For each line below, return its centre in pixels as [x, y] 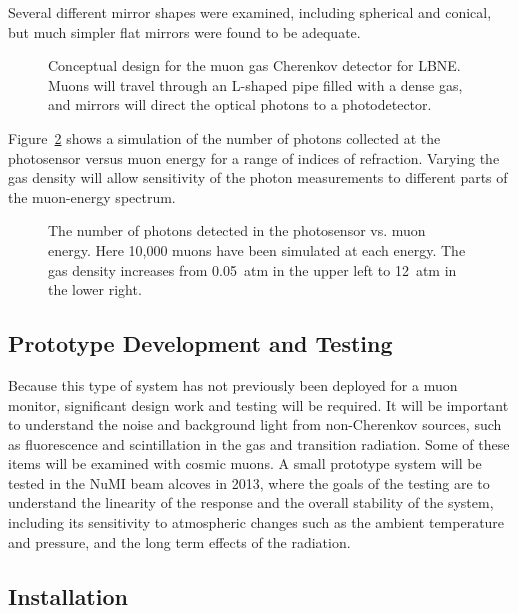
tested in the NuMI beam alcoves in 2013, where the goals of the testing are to [249, 482]
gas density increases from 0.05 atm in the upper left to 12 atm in [252, 269]
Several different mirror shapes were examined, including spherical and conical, [250, 12]
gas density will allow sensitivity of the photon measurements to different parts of [258, 177]
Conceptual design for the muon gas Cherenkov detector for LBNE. [254, 65]
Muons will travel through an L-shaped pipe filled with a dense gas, [255, 84]
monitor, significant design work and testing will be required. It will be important [258, 404]
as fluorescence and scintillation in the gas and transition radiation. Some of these [259, 443]
